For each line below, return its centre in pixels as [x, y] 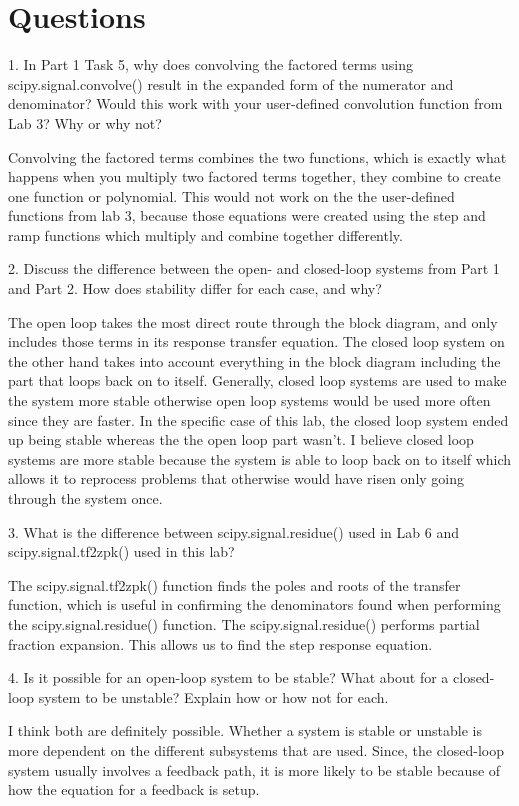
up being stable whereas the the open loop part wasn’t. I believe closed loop [241, 439]
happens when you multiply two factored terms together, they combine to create [254, 176]
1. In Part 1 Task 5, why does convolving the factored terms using [211, 64]
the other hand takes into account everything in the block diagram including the [254, 360]
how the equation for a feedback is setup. [134, 789]
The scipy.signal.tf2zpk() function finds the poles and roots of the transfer [234, 584]
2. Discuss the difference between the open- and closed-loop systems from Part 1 [254, 268]
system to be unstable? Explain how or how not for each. [213, 696]
